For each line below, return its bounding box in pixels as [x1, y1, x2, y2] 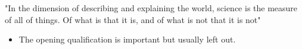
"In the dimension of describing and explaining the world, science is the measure [5, 2, 298, 14]
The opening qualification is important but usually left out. [18, 33, 236, 45]
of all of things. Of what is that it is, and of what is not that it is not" [5, 13, 261, 25]
